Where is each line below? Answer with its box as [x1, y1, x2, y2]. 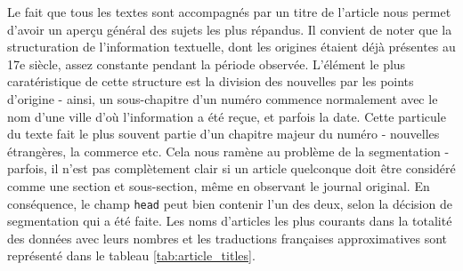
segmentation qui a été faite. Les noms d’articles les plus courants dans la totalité [7, 211, 452, 230]
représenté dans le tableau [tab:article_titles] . [7, 246, 256, 265]
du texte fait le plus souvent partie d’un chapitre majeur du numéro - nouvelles [7, 124, 440, 143]
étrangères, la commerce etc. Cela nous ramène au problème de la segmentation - [7, 141, 450, 160]
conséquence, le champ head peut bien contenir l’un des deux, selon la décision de [7, 194, 452, 212]
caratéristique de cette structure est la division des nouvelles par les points [7, 72, 414, 91]
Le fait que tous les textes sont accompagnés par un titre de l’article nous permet [7, 3, 451, 20]
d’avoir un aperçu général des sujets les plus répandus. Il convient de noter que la [7, 20, 452, 38]
